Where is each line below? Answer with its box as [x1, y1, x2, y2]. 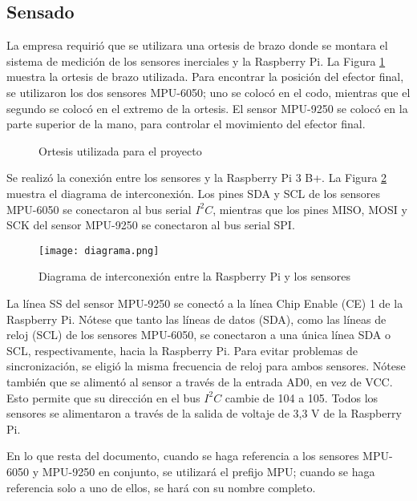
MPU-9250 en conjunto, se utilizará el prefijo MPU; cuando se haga [42, 463, 375, 479]
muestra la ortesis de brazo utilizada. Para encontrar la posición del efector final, [6, 68, 404, 85]
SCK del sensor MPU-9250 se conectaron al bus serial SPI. [6, 216, 295, 233]
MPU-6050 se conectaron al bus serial [6, 200, 192, 217]
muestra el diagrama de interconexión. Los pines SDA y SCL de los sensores [6, 184, 380, 201]
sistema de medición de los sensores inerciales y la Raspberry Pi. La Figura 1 [6, 52, 386, 69]
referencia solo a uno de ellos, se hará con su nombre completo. [6, 479, 316, 495]
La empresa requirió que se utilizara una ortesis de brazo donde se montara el [6, 37, 388, 54]
